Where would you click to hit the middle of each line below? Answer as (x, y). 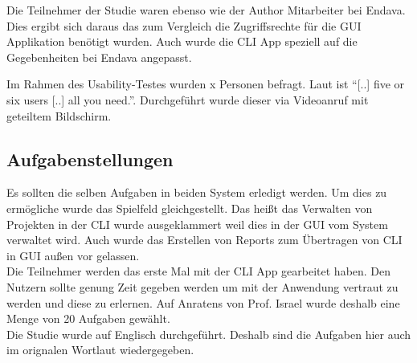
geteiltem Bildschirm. (59, 115)
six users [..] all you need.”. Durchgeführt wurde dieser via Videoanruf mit (188, 99)
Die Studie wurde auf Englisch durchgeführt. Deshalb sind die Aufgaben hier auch (209, 334)
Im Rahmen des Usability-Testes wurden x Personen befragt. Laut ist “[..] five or (206, 84)
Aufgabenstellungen (90, 159)
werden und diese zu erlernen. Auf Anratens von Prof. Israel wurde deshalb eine (203, 302)
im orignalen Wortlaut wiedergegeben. (100, 350)
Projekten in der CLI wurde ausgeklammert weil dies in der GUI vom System (197, 224)
